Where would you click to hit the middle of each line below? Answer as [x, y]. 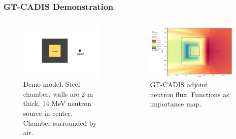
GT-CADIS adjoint [179, 84]
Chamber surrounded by [60, 122]
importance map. [176, 104]
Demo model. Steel [52, 84]
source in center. [48, 113]
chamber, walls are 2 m [58, 93]
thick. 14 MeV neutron [57, 103]
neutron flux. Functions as [189, 94]
